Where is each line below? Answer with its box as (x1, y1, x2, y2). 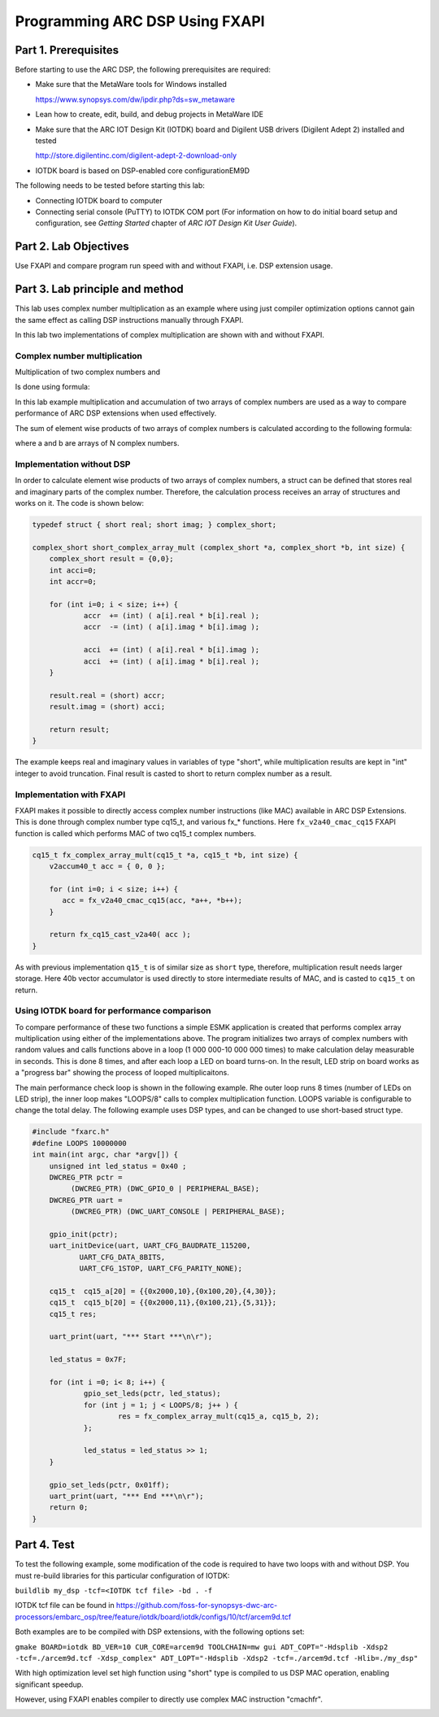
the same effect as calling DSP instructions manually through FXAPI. (15, 315, 244, 325)
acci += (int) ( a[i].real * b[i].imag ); (83, 645, 260, 655)
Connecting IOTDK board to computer (35, 195, 163, 205)
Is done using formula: (15, 382, 90, 392)
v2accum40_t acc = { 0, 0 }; (49, 862, 166, 871)
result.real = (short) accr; (49, 691, 166, 699)
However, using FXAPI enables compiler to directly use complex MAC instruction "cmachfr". (15, 1694, 323, 1704)
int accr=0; (49, 577, 98, 586)
